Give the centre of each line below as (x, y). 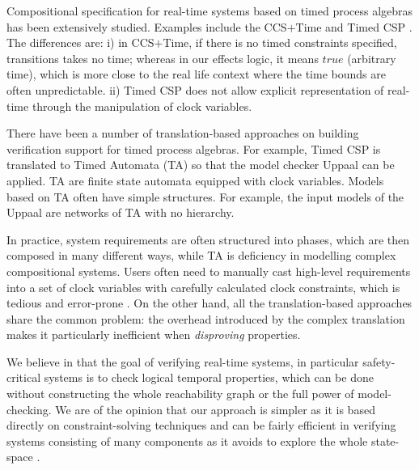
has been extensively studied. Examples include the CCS (147, 26)
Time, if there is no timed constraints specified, (280, 42)
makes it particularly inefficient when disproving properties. (154, 335)
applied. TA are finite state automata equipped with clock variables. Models (195, 180)
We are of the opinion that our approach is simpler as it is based (215, 409)
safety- (379, 361)
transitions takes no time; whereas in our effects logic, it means (163, 58)
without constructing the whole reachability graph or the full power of (180, 394)
